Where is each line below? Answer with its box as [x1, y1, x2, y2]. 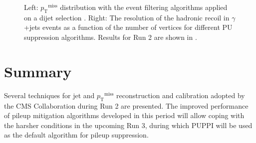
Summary [4, 61, 72, 81]
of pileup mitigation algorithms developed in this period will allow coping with [4, 110, 245, 121]
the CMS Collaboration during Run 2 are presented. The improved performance [4, 100, 249, 111]
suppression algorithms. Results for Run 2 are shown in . [24, 31, 197, 42]
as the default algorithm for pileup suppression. [4, 130, 149, 140]
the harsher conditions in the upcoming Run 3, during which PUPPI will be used [4, 120, 253, 130]
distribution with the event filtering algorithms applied [60, 2, 228, 12]
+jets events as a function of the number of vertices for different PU [24, 22, 233, 32]
